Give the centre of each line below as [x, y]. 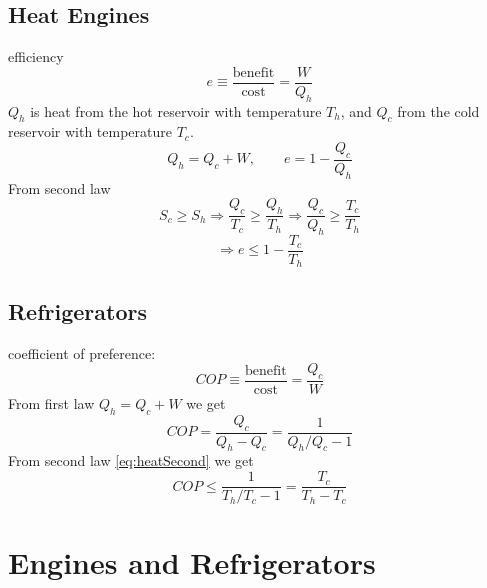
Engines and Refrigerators [192, 562]
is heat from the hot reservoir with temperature [176, 110]
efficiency [36, 56]
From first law [51, 403]
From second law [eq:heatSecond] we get [131, 460]
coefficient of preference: [82, 352]
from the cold [438, 110]
